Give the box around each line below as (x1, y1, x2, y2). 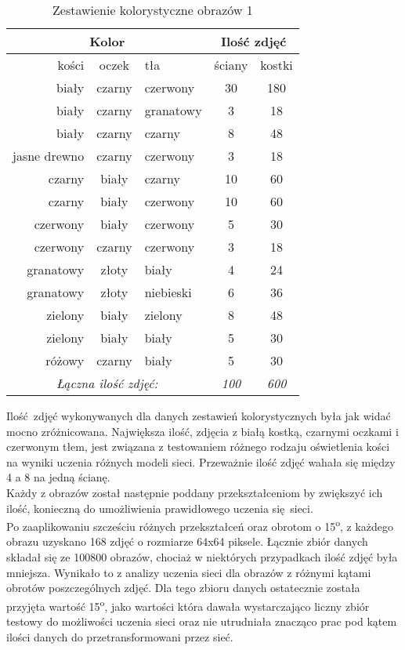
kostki (260, 56, 293, 74)
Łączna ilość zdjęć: (56, 374, 158, 392)
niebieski (144, 283, 192, 301)
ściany (214, 56, 248, 74)
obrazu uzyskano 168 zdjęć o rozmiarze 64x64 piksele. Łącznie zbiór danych (6, 533, 368, 550)
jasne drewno (13, 147, 85, 165)
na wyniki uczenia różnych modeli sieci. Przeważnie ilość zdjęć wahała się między (6, 453, 396, 470)
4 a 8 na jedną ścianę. (6, 469, 110, 485)
